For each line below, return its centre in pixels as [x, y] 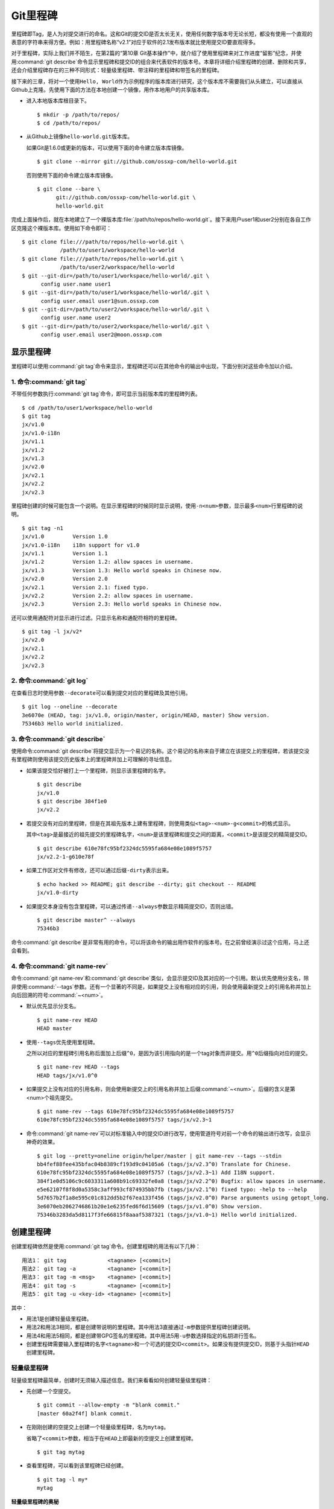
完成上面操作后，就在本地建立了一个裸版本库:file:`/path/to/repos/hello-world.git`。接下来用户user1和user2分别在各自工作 [161, 220]
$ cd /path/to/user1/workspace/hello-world [87, 408]
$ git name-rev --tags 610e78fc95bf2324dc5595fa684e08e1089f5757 [136, 1111]
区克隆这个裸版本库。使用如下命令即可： [61, 228]
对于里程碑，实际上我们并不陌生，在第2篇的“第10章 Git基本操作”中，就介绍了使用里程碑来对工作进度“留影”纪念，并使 [156, 53]
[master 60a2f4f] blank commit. [85, 1413]
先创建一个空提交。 [50, 1391]
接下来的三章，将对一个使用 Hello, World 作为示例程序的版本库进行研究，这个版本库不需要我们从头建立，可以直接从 [157, 81]
